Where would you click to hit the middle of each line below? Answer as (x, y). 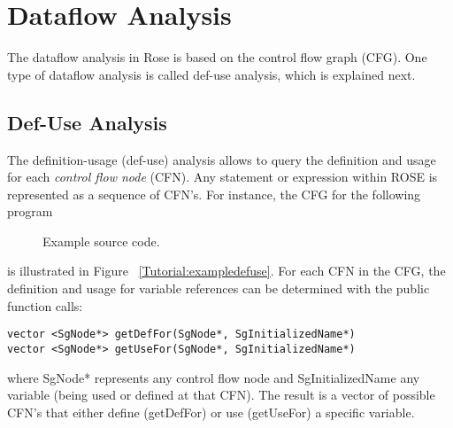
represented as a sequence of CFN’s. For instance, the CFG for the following (214, 194)
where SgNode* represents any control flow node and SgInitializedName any (214, 377)
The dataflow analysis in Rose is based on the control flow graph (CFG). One (217, 57)
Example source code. (101, 241)
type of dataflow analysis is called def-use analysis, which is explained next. (211, 74)
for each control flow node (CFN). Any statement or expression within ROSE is (223, 177)
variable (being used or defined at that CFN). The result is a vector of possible (221, 395)
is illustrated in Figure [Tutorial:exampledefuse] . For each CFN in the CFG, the (226, 271)
